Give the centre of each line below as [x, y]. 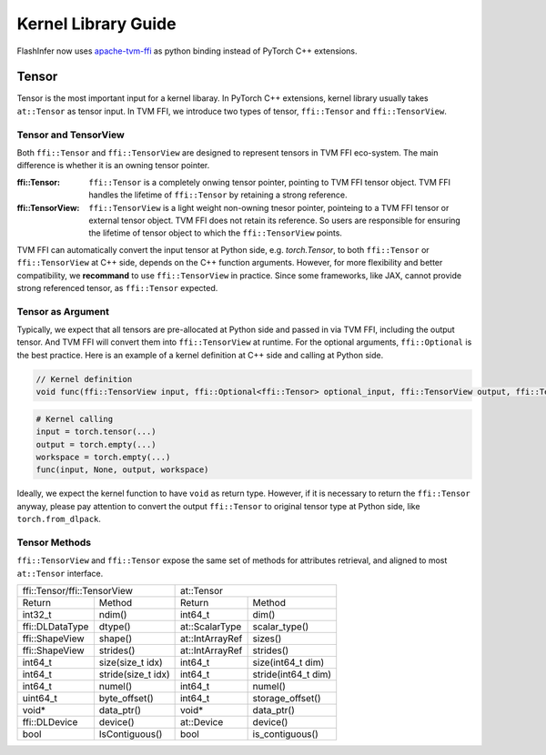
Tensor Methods [54, 542]
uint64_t [40, 699]
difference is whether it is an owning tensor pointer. [113, 166]
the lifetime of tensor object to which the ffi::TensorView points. [216, 233]
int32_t [37, 615]
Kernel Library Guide [96, 24]
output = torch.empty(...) [96, 444]
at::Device [202, 722]
